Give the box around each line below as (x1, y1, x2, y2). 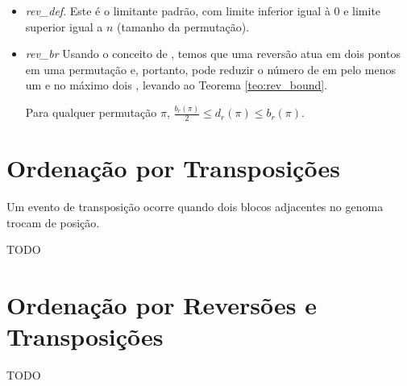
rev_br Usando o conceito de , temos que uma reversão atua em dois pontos (25, 45, 401, 62)
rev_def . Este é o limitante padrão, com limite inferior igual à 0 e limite (25, 2, 381, 19)
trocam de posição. (6, 214, 100, 230)
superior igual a (25, 18, 103, 35)
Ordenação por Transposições (6, 151, 340, 185)
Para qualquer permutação (25, 104, 157, 121)
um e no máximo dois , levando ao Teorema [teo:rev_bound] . (25, 77, 328, 93)
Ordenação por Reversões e (6, 288, 318, 322)
